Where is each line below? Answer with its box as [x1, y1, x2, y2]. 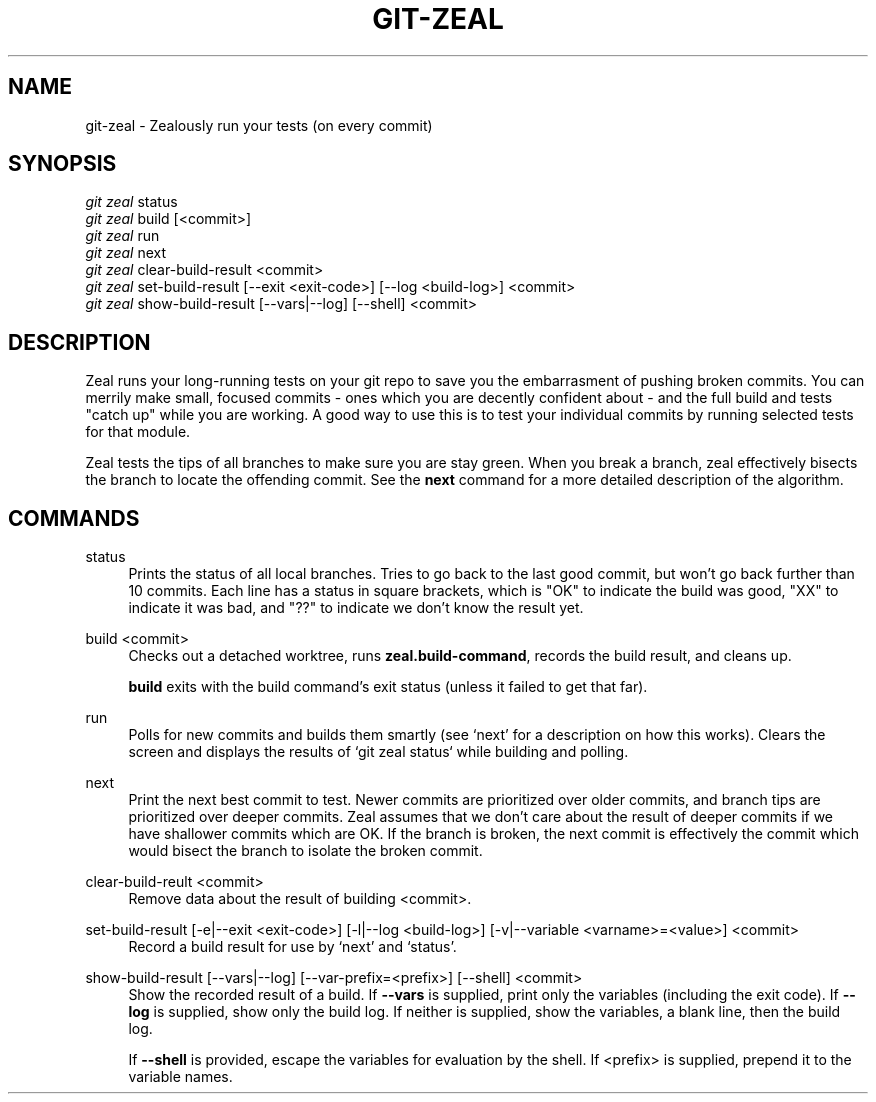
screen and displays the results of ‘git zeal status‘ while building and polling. [128, 743, 629, 761]
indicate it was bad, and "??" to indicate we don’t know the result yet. [128, 599, 584, 617]
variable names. [128, 1068, 233, 1086]
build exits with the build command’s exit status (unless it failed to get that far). [128, 678, 648, 696]
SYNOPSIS [8, 151, 117, 177]
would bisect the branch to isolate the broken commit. [128, 842, 483, 860]
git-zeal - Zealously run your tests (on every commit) [85, 116, 433, 134]
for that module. [85, 423, 191, 441]
